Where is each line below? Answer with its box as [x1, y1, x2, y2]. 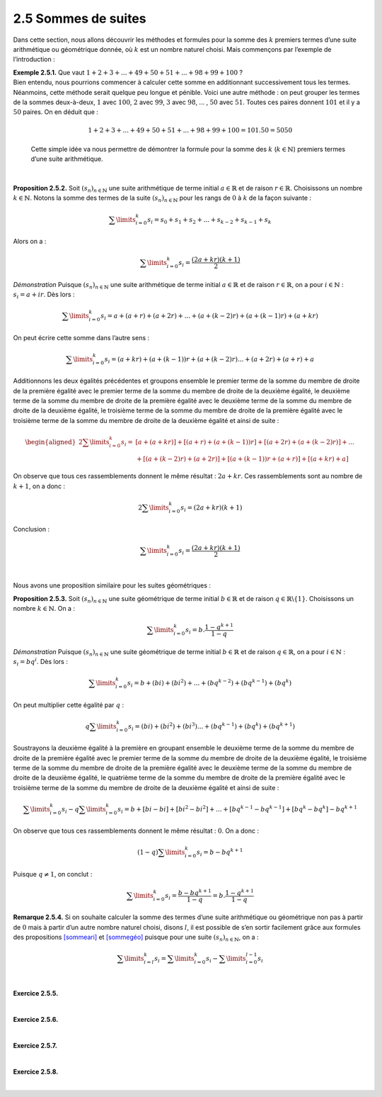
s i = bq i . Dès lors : [13, 656, 69, 668]
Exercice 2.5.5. [13, 989, 59, 998]
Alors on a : [13, 237, 47, 245]
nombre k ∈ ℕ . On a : [13, 604, 76, 612]
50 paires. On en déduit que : [13, 108, 99, 116]
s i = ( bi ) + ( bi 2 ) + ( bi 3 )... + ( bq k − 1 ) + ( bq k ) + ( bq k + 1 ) [127, 721, 296, 732]
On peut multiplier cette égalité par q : [13, 700, 125, 709]
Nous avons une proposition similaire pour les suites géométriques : [13, 581, 212, 590]
